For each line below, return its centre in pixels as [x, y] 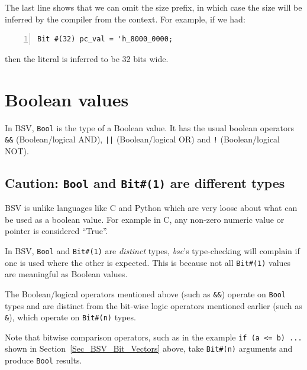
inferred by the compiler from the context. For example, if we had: [125, 19]
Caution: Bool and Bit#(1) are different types [145, 182]
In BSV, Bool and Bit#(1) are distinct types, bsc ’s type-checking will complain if [152, 250]
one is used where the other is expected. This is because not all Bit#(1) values [148, 262]
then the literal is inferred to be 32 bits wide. [87, 58]
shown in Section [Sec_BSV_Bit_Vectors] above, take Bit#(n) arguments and [149, 348]
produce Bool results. [43, 360]
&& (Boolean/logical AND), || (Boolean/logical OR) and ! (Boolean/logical [142, 139]
